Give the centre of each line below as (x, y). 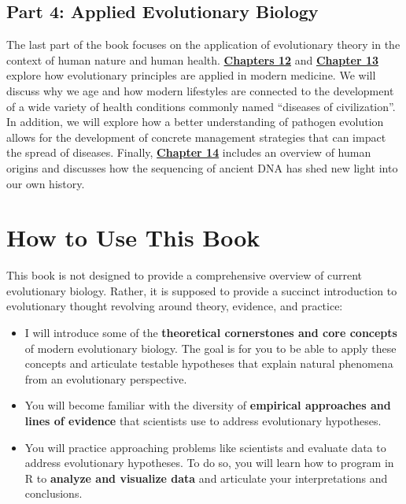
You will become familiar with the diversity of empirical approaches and (208, 405)
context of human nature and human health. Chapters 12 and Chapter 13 (193, 59)
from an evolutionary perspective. (106, 378)
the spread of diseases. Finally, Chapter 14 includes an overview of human (189, 152)
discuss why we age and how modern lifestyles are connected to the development (200, 90)
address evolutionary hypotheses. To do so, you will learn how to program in (209, 463)
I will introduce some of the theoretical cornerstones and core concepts (211, 333)
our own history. (46, 183)
